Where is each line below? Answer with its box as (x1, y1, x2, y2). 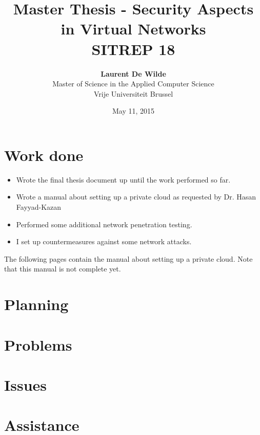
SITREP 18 (91, 38, 175, 59)
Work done (4, 144, 84, 165)
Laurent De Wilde (101, 68, 166, 79)
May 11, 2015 (112, 105, 155, 116)
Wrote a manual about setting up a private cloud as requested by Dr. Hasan (16, 191, 256, 202)
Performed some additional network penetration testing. (16, 219, 192, 229)
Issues (4, 374, 47, 395)
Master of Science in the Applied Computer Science (52, 78, 214, 89)
